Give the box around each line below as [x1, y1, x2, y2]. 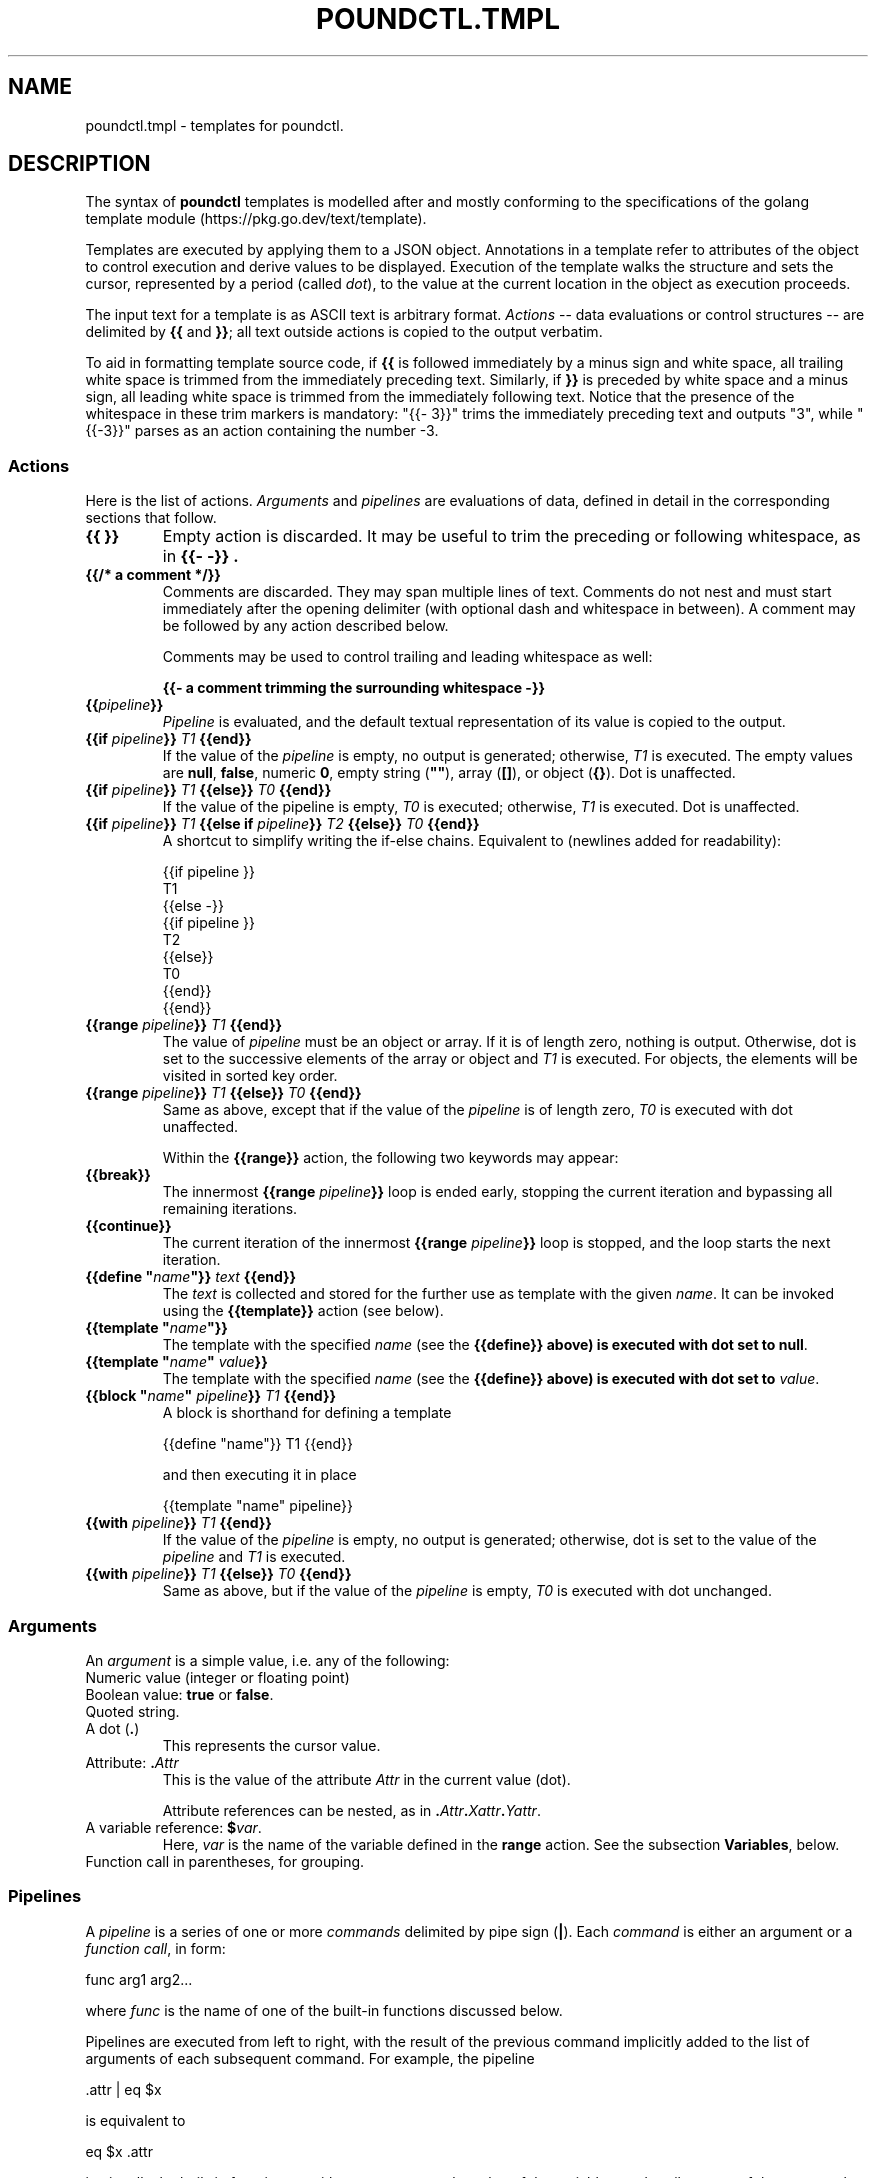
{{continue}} [85, 1217, 172, 1235]
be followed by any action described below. [162, 617, 449, 635]
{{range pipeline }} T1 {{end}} [85, 1016, 283, 1034]
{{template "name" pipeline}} [162, 1497, 353, 1515]
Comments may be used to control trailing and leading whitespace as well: [162, 648, 653, 666]
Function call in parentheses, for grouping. [85, 1852, 365, 1870]
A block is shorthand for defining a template [162, 1404, 452, 1422]
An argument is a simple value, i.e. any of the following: [85, 1651, 450, 1669]
